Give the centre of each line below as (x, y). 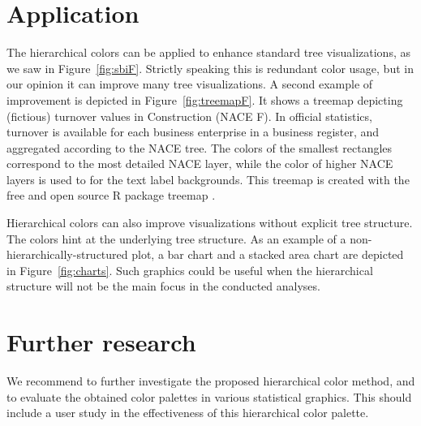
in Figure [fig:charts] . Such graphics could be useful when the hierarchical (190, 270)
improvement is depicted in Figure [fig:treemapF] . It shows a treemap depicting (205, 99)
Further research (101, 342)
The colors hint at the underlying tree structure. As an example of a (176, 238)
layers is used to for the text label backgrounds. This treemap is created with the (208, 179)
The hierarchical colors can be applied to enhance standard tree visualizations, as (208, 52)
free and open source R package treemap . (111, 195)
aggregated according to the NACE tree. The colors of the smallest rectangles (200, 147)
